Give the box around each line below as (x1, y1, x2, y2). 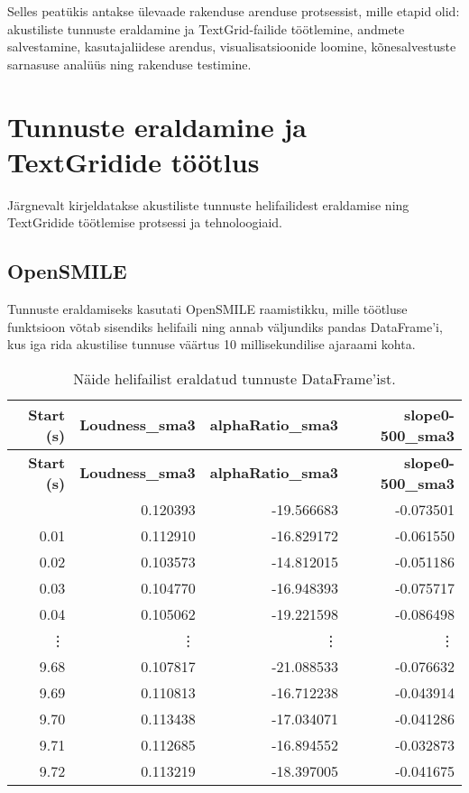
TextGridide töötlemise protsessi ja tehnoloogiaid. (7, 213, 283, 232)
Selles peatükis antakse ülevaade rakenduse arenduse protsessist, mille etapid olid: (7, 2, 460, 20)
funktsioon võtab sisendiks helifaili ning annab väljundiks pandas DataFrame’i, (7, 317, 443, 336)
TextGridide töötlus (7, 143, 260, 180)
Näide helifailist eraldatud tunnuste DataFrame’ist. (73, 367, 396, 389)
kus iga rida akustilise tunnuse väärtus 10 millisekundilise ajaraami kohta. (7, 335, 416, 354)
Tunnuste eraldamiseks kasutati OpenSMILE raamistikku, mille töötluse (7, 300, 408, 318)
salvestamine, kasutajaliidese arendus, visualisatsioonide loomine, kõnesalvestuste (7, 37, 456, 56)
